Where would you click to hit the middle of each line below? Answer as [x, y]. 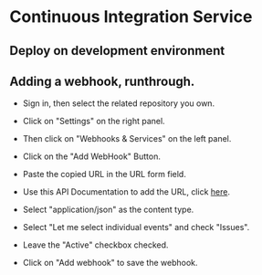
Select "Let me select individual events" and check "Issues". [136, 227]
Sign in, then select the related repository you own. [119, 103]
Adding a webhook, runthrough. [102, 81]
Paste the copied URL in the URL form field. [105, 175]
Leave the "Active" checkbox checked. [95, 245]
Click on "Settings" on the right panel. [94, 122]
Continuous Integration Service [131, 17]
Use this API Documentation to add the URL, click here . [126, 192]
